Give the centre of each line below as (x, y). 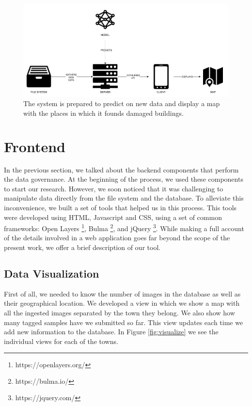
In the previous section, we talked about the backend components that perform (121, 169)
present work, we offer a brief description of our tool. (82, 247)
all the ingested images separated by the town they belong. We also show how (119, 312)
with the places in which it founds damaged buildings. (103, 113)
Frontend (35, 146)
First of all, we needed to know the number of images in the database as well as (122, 293)
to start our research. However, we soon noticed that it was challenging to (114, 188)
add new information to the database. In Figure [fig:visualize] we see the (111, 332)
